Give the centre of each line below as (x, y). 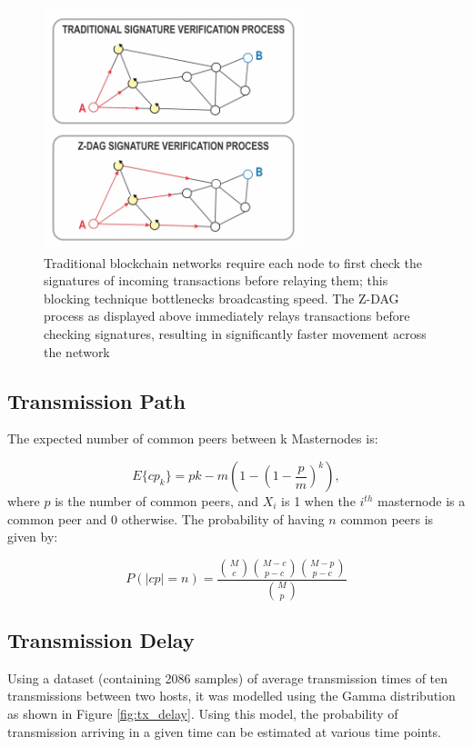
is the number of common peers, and (157, 501)
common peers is (387, 518)
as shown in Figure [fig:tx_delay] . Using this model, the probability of (203, 714)
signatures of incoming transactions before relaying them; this (216, 280)
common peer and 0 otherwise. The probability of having (166, 518)
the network (77, 351)
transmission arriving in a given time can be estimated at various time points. (224, 731)
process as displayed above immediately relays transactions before (227, 316)
